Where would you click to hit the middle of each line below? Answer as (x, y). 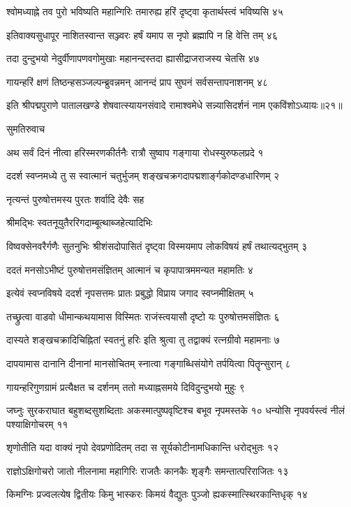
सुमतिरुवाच (26, 128)
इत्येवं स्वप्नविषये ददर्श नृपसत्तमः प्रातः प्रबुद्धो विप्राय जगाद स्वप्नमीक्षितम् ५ (130, 293)
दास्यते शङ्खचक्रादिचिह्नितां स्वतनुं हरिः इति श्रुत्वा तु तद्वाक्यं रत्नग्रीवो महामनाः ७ (143, 340)
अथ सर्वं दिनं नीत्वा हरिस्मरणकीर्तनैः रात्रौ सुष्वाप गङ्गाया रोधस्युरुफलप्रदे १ (135, 152)
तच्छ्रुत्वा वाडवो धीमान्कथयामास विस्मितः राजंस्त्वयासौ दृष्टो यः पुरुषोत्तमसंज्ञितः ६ (143, 316)
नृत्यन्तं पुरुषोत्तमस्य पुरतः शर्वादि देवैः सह (75, 199)
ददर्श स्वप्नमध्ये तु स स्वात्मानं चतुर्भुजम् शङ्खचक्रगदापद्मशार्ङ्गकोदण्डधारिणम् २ (143, 176)
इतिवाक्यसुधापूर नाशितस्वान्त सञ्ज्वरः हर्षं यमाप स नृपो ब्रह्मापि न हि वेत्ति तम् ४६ (142, 35)
